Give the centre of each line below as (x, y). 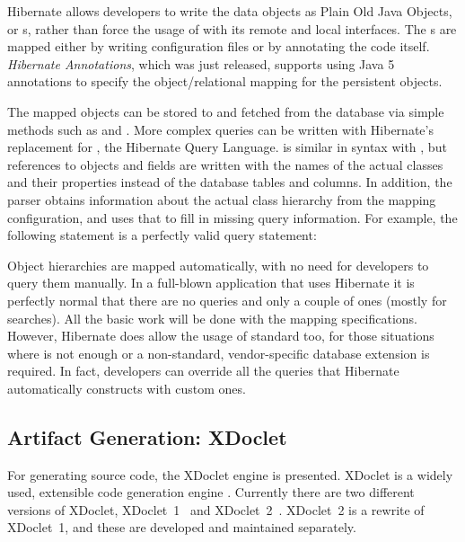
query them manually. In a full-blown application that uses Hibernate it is (211, 283)
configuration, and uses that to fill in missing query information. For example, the (232, 217)
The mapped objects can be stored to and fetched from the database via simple (226, 111)
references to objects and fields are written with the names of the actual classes (225, 164)
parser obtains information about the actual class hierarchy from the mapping (222, 199)
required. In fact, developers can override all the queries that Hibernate (203, 371)
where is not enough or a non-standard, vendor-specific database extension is (219, 353)
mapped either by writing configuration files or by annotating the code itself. (219, 46)
